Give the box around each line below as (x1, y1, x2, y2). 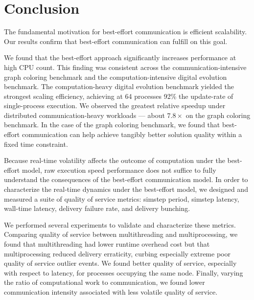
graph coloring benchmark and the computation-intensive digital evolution (4, 71, 227, 82)
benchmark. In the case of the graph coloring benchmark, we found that (4, 119, 220, 130)
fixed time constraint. (4, 138, 68, 149)
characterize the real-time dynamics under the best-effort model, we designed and (4, 184, 248, 194)
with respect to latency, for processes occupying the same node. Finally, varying (4, 267, 243, 277)
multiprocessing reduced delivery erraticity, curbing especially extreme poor (4, 248, 231, 258)
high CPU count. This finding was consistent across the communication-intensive (4, 62, 247, 72)
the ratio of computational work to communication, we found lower (4, 277, 205, 287)
